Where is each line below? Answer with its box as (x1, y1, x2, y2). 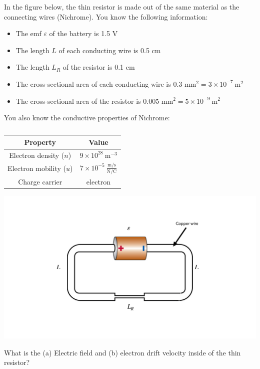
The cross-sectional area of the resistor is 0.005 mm (15, 95, 173, 106)
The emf (15, 28, 41, 39)
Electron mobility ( (7, 163, 66, 173)
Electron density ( (9, 149, 64, 160)
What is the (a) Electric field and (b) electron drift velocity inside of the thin (4, 347, 241, 357)
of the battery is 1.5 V (49, 28, 118, 39)
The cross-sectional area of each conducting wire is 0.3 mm (15, 78, 196, 89)
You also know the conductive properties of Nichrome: (4, 112, 170, 123)
